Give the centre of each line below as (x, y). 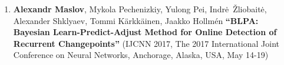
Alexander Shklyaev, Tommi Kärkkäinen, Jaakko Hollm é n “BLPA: (136, 20)
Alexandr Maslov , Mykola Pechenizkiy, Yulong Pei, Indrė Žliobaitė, (140, 9)
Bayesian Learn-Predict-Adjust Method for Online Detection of (145, 32)
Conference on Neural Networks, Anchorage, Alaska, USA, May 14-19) (141, 55)
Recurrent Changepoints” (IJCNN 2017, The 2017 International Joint (146, 43)
